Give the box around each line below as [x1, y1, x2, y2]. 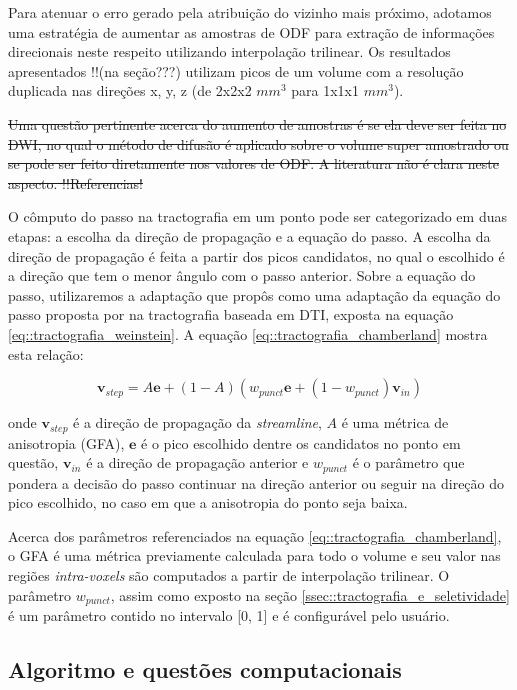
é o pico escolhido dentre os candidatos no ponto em [141, 432, 461, 453]
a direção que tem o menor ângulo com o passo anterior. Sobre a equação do [8, 265, 476, 286]
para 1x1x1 [291, 80, 359, 101]
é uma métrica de [341, 412, 449, 433]
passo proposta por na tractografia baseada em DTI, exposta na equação [8, 304, 454, 325]
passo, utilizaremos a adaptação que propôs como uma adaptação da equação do [8, 284, 501, 305]
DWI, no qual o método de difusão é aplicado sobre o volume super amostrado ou [8, 133, 509, 154]
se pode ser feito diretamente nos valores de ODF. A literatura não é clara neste [8, 153, 499, 174]
